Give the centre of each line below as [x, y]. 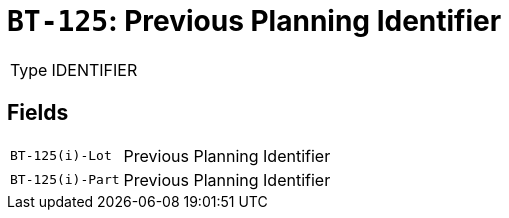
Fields [38, 113]
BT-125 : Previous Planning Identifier [254, 21]
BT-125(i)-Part [65, 180]
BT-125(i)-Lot [61, 156]
